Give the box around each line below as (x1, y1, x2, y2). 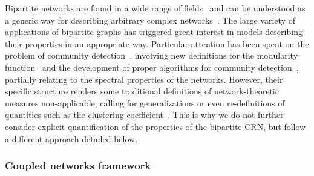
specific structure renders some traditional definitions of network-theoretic (5, 85, 279, 97)
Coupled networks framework (5, 158, 151, 173)
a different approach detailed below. (5, 132, 138, 145)
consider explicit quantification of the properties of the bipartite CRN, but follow (5, 120, 306, 132)
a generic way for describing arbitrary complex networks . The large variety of (5, 13, 295, 26)
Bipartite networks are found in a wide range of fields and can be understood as (5, 2, 306, 14)
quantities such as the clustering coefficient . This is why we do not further (5, 108, 284, 121)
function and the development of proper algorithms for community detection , (5, 60, 299, 73)
